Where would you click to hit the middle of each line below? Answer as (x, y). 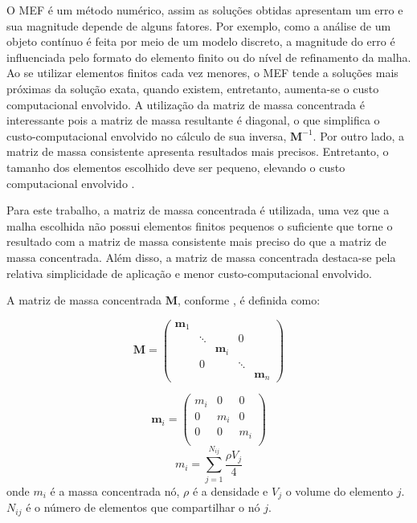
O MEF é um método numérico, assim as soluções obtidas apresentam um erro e (205, 10)
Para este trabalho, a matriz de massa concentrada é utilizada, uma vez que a (198, 210)
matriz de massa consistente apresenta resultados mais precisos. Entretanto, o (198, 151)
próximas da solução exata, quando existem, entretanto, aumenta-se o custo (193, 88)
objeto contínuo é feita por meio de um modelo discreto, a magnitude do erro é (201, 41)
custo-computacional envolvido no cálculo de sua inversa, (147, 135)
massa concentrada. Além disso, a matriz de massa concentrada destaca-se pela (201, 257)
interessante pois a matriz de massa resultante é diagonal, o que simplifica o (193, 120)
